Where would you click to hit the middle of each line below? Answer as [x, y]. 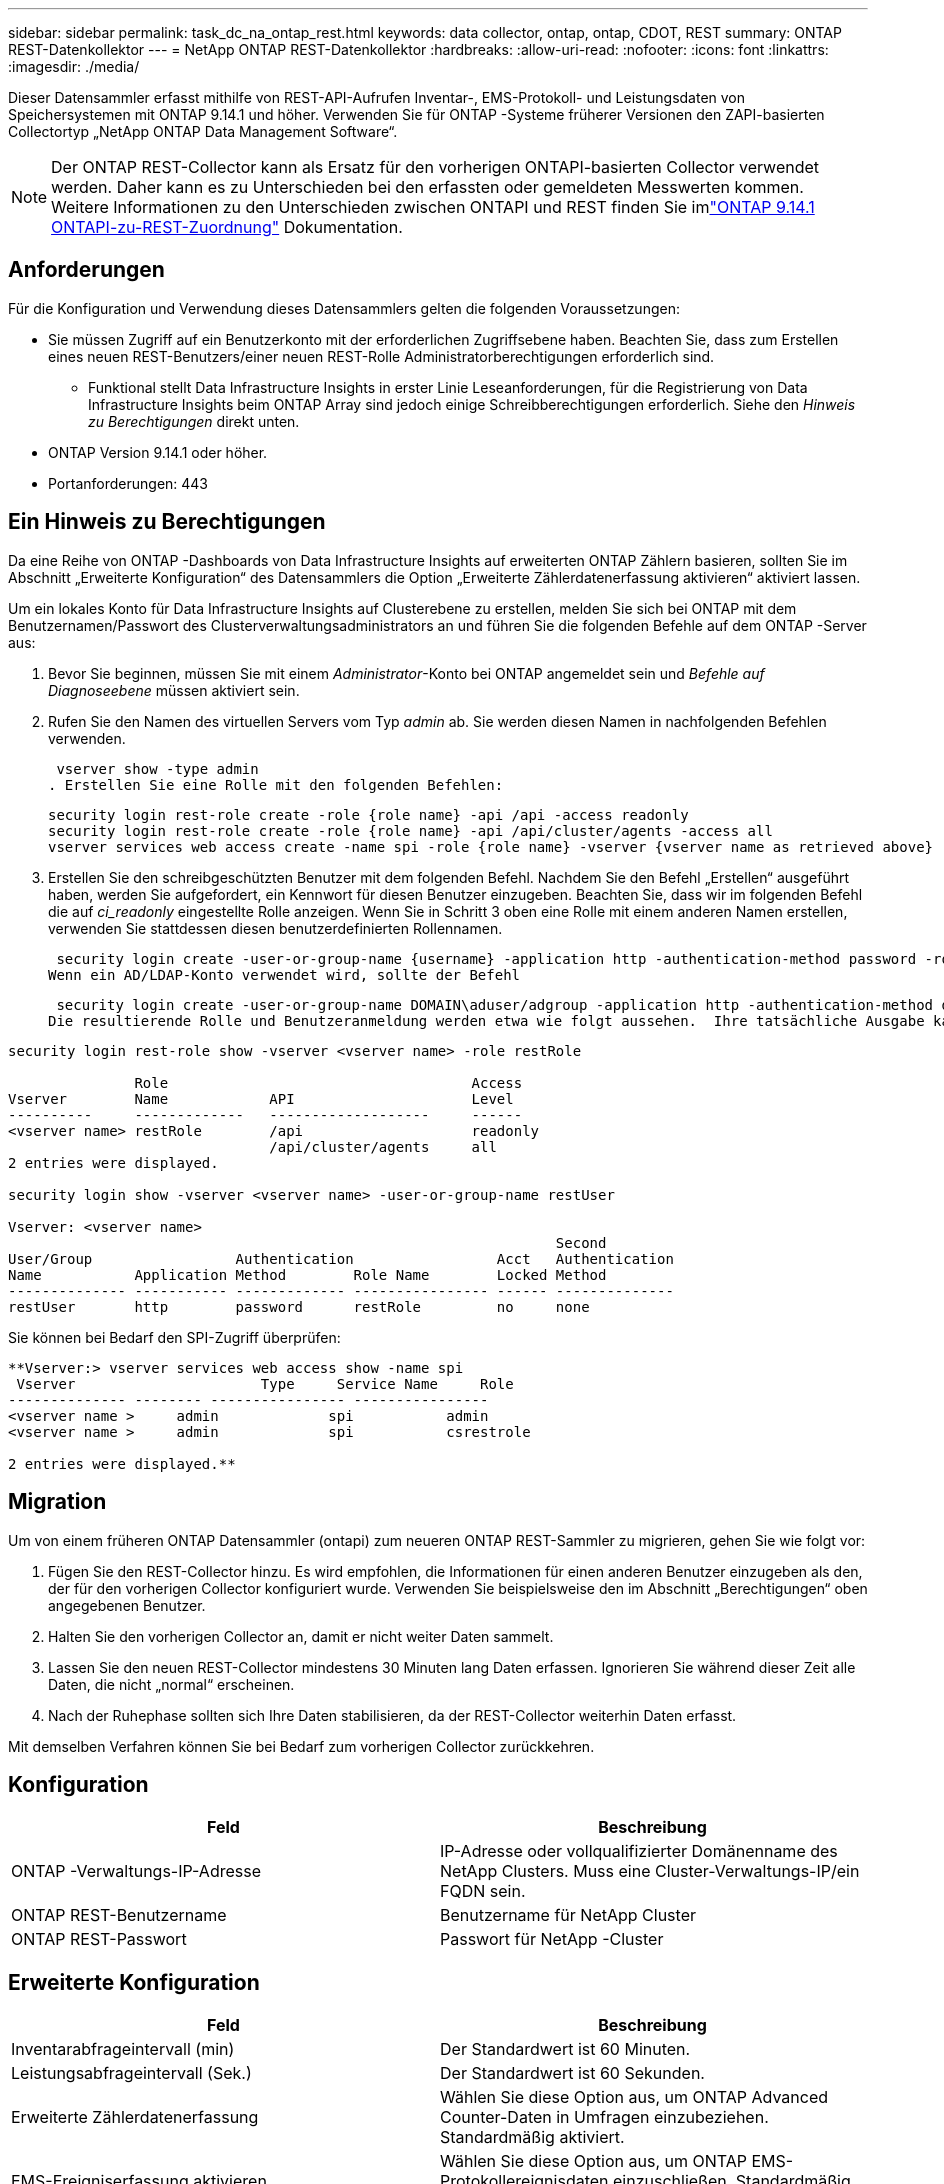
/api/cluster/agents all [383, 1146]
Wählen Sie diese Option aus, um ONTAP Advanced [634, 2097]
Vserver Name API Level [261, 1098]
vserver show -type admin [157, 768]
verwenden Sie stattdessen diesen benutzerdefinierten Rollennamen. [275, 928]
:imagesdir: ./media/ [74, 66]
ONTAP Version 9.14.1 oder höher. [158, 452]
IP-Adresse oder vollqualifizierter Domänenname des [639, 1851]
